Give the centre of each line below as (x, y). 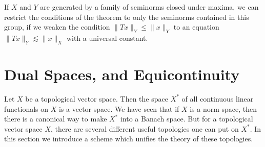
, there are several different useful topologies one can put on (145, 128)
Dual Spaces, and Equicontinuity (122, 74)
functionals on (26, 108)
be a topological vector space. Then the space (97, 98)
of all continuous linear (218, 98)
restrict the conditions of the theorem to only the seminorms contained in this (127, 17)
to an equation (196, 27)
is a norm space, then (223, 108)
